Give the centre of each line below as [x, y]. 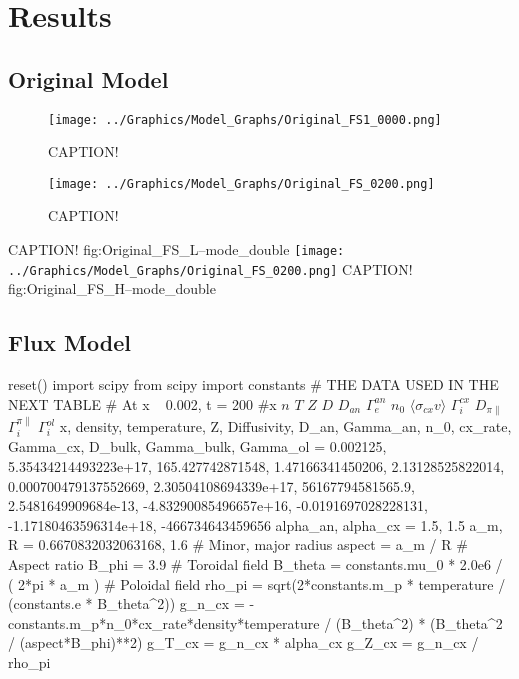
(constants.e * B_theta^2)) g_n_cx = [126, 603]
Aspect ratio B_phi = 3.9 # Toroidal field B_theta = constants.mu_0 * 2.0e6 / [255, 564]
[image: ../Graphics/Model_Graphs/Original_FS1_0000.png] [245, 119]
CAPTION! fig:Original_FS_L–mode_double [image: [176, 249]
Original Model [88, 78]
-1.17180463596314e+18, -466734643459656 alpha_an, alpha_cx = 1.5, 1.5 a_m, [255, 524]
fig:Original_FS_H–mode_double [112, 288]
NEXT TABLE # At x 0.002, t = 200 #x [142, 403]
